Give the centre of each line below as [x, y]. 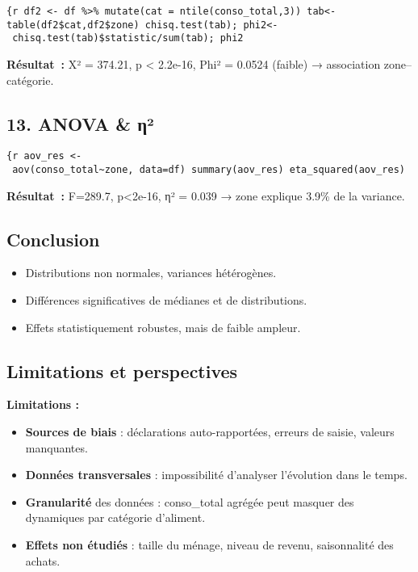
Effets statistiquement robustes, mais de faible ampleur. [163, 327]
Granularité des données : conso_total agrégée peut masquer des [190, 501]
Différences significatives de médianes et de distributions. [166, 300]
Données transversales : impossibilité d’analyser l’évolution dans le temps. [216, 475]
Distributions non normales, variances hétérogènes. [151, 273]
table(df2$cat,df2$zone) [73, 25]
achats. [43, 560]
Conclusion [53, 239]
